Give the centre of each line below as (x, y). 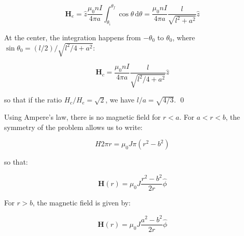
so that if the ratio (33, 100)
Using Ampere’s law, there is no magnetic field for (83, 117)
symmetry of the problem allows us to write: (73, 127)
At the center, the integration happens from (73, 37)
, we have (120, 100)
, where (184, 37)
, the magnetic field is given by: (82, 203)
